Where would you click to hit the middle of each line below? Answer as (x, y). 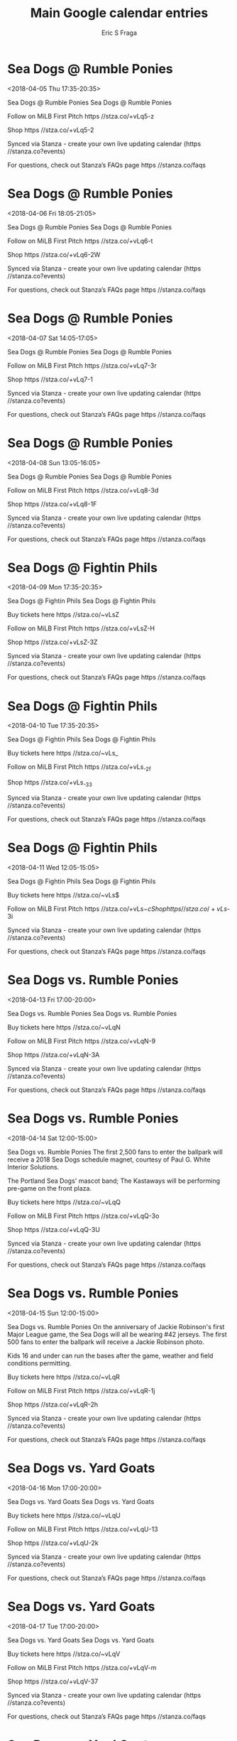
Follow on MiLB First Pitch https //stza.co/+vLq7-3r (82, 365)
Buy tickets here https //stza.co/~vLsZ (63, 615)
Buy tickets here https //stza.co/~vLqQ (64, 1202)
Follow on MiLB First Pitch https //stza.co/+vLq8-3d (83, 490)
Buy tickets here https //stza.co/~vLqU (64, 1515)
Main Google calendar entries (119, 13)
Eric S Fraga (119, 33)
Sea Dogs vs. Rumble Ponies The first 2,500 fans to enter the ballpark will (115, 1152)
